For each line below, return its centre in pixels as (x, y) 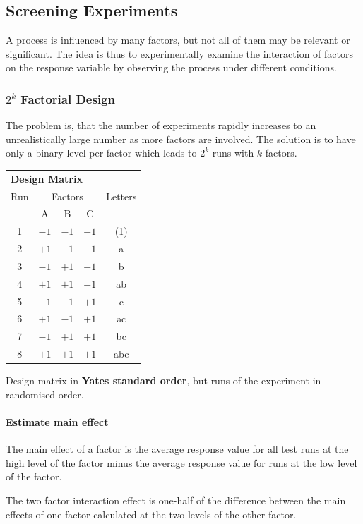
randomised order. (45, 394)
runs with (233, 153)
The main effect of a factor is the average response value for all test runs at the (177, 449)
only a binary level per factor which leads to (101, 153)
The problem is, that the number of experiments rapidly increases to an (161, 125)
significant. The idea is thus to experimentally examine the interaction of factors (179, 53)
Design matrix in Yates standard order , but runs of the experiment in (163, 380)
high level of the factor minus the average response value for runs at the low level (181, 462)
